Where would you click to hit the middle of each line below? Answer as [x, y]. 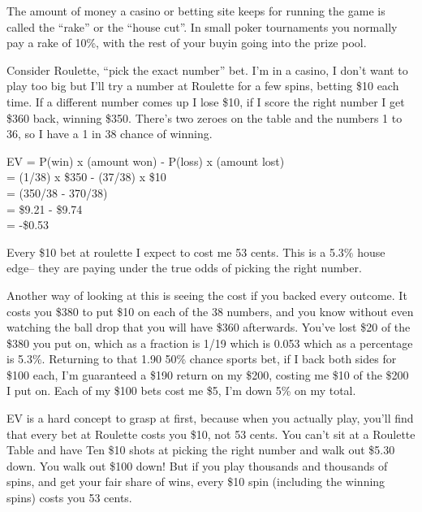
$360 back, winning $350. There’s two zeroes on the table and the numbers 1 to [205, 117]
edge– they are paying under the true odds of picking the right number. [184, 268]
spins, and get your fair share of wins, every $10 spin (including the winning [196, 482]
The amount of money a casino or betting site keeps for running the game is [196, 11]
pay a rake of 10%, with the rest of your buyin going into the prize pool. [187, 43]
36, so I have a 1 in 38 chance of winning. [110, 134]
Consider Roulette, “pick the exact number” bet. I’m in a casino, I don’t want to [207, 69]
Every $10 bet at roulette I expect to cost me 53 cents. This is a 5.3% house [196, 252]
